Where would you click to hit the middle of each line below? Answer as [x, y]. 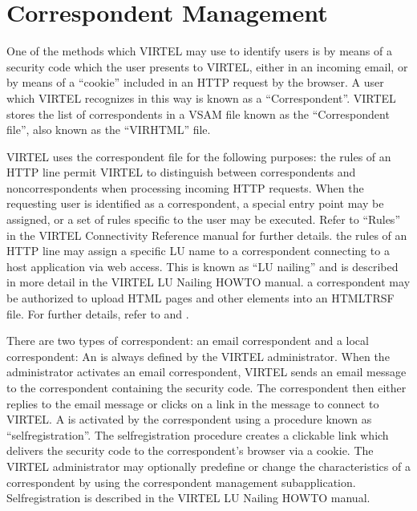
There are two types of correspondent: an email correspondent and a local [188, 341]
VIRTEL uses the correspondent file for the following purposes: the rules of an [199, 156]
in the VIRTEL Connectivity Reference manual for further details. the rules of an [207, 235]
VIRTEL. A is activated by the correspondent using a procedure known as [189, 419]
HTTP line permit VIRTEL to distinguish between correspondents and [181, 172]
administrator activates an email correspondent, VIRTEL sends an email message [206, 372]
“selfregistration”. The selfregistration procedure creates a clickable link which [198, 434]
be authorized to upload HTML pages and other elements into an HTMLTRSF [200, 298]
